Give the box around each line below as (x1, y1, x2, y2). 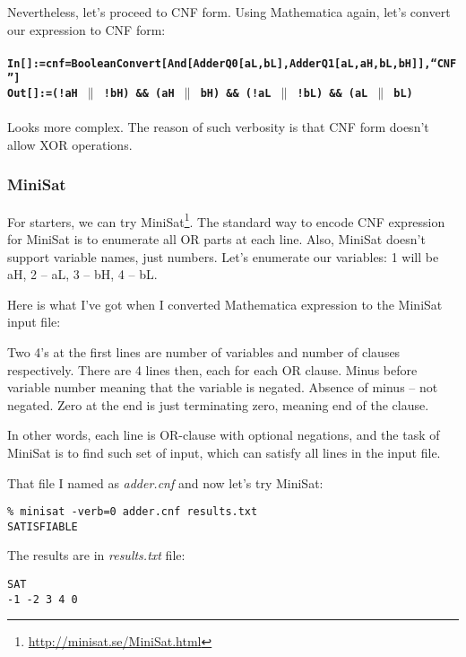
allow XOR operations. (7, 135, 133, 153)
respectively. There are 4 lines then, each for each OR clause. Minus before (7, 360, 418, 379)
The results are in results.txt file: (7, 546, 186, 565)
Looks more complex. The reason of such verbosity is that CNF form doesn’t (7, 118, 429, 136)
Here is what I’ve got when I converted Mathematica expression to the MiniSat (7, 294, 443, 313)
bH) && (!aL (200, 87, 272, 101)
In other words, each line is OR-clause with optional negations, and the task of (7, 425, 440, 444)
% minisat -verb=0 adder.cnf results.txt (7, 505, 258, 519)
